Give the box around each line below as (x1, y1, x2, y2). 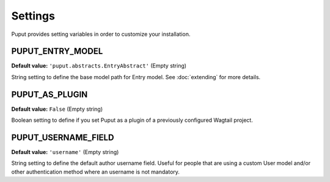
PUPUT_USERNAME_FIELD (11, 132, 114, 142)
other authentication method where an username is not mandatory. (11, 168, 180, 175)
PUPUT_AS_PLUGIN (11, 89, 88, 100)
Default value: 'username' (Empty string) (11, 149, 119, 156)
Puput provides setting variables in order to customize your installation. (11, 30, 191, 38)
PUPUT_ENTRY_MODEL (11, 46, 103, 57)
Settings (11, 9, 55, 23)
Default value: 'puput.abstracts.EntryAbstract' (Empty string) (11, 62, 186, 69)
